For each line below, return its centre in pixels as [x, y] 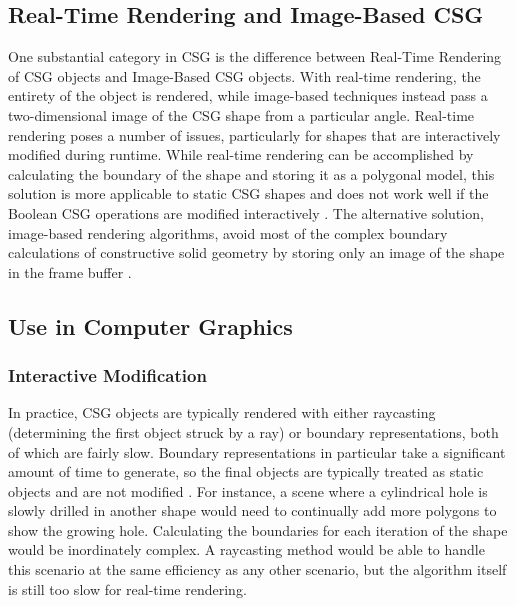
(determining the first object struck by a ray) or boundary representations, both [253, 431]
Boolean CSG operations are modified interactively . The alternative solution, [246, 212]
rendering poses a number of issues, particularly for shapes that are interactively [254, 134]
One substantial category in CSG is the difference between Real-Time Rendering [255, 56]
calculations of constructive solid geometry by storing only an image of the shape [256, 252]
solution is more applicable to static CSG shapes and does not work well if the [248, 193]
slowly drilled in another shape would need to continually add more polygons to [252, 510]
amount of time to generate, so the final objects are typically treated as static [246, 471]
